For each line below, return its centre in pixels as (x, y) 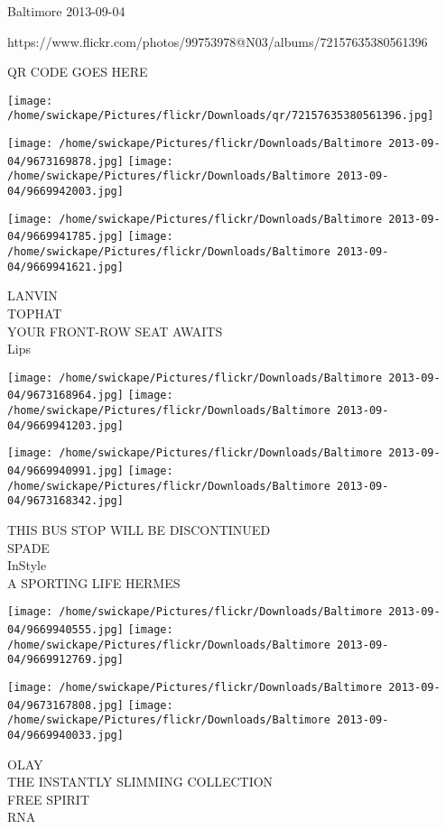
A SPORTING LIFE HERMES (94, 582)
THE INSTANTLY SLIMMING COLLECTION (140, 782)
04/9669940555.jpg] (65, 630)
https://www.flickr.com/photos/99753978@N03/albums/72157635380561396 (218, 41)
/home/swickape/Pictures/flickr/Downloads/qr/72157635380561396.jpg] (221, 116)
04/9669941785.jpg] (65, 237)
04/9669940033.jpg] (65, 735)
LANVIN (33, 295)
